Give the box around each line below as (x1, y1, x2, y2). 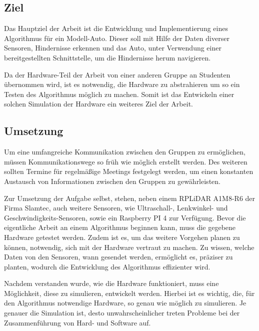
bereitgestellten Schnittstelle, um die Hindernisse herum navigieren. (4, 52, 211, 62)
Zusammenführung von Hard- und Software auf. (4, 317, 151, 327)
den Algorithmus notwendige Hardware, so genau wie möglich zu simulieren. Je (4, 297, 246, 308)
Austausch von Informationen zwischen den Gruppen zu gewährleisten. (4, 175, 220, 186)
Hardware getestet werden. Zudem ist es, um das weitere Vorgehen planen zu (4, 231, 240, 242)
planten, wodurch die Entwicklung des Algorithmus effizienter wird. (4, 261, 210, 271)
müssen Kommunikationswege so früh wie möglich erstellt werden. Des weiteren (4, 156, 247, 166)
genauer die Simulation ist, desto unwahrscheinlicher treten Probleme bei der (4, 307, 240, 318)
